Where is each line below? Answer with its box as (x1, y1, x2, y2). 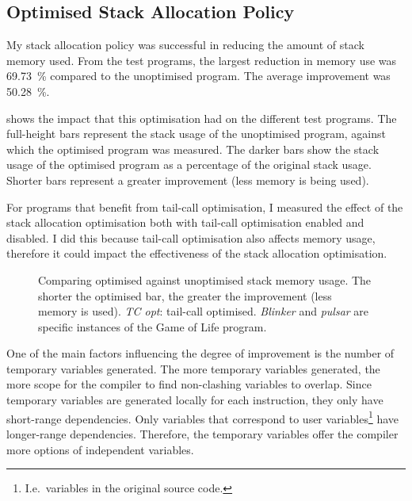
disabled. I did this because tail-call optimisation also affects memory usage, (6, 229, 376, 246)
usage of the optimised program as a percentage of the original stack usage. (6, 156, 372, 173)
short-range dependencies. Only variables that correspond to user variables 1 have (6, 407, 399, 426)
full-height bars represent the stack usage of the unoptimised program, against (6, 125, 386, 142)
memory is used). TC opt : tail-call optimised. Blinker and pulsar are (38, 303, 369, 319)
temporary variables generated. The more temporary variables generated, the (6, 360, 380, 377)
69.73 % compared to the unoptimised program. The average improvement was (6, 67, 391, 84)
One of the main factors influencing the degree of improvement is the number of (6, 345, 395, 361)
